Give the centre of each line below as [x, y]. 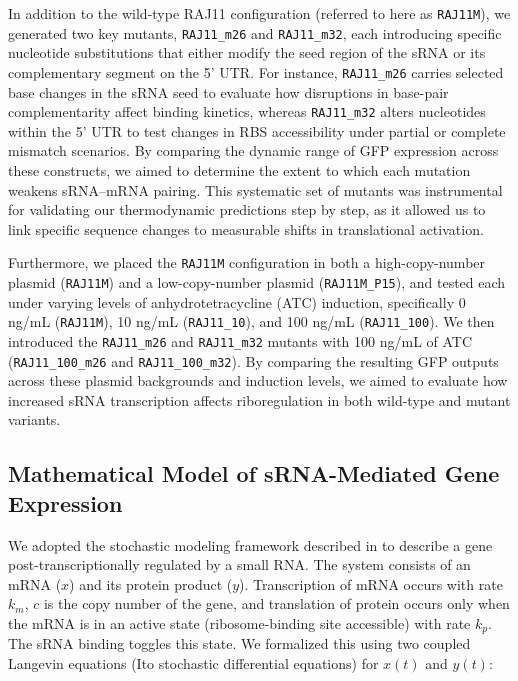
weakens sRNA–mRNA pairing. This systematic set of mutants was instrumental [255, 189]
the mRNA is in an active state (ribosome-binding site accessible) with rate [239, 623]
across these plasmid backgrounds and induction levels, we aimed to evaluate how [258, 380]
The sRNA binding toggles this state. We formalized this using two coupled [239, 643]
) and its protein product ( [151, 583]
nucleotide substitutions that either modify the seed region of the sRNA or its [247, 52]
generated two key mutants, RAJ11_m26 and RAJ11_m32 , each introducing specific [255, 32]
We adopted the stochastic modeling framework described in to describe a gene [250, 544]
